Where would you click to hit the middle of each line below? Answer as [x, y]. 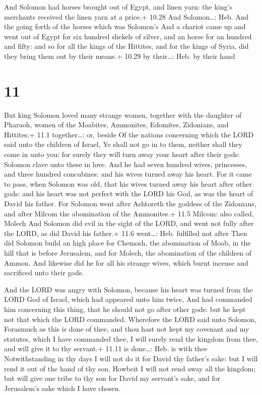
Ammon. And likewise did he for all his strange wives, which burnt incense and [126, 262]
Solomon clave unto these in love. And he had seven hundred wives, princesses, [126, 164]
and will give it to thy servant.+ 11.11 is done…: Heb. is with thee [106, 348]
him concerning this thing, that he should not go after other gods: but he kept [125, 309]
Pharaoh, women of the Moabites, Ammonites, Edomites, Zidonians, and [116, 125]
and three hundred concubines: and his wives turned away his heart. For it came [128, 174]
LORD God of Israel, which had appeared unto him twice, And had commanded [128, 299]
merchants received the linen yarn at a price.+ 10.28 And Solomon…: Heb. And [126, 16]
